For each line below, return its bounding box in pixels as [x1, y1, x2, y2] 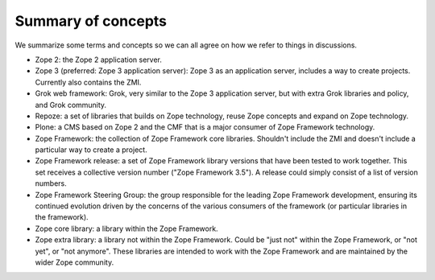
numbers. [35, 179, 68, 188]
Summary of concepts [14, 12, 168, 30]
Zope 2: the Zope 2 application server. [35, 55, 163, 64]
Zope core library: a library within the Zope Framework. [35, 224, 218, 233]
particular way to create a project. [35, 145, 148, 154]
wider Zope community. [35, 257, 114, 267]
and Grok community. [35, 100, 107, 109]
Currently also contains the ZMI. [35, 77, 142, 87]
